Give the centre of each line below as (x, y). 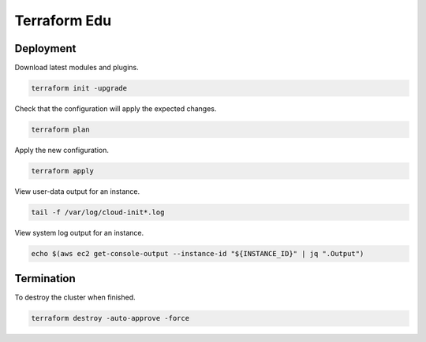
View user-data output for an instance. (77, 191)
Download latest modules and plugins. (77, 68)
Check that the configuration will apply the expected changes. (116, 109)
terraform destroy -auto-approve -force (110, 318)
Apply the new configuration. (62, 150)
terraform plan (60, 130)
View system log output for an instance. (79, 232)
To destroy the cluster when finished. (75, 297)
